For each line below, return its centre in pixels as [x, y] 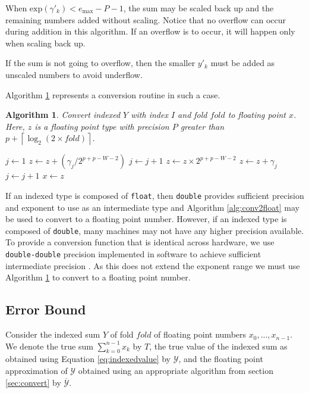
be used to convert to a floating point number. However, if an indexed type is [146, 219]
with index [149, 115]
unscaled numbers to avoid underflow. [74, 74]
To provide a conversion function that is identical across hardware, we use [140, 242]
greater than [202, 126]
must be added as [243, 63]
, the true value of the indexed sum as [218, 346]
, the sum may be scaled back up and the [198, 8]
